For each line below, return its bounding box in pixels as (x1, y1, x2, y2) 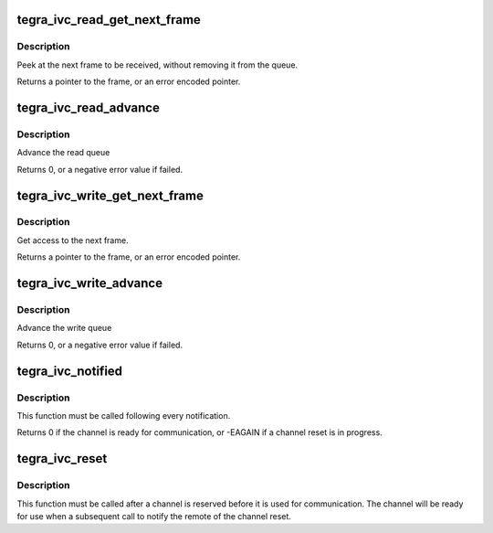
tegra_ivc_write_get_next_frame (16, 187, 205, 203)
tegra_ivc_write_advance (16, 275, 163, 292)
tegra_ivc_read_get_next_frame (16, 12, 201, 27)
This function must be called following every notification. (16, 410, 231, 421)
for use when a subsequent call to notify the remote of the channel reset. (16, 510, 292, 521)
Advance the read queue (16, 147, 110, 158)
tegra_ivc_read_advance (16, 100, 160, 115)
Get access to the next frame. (16, 234, 129, 246)
